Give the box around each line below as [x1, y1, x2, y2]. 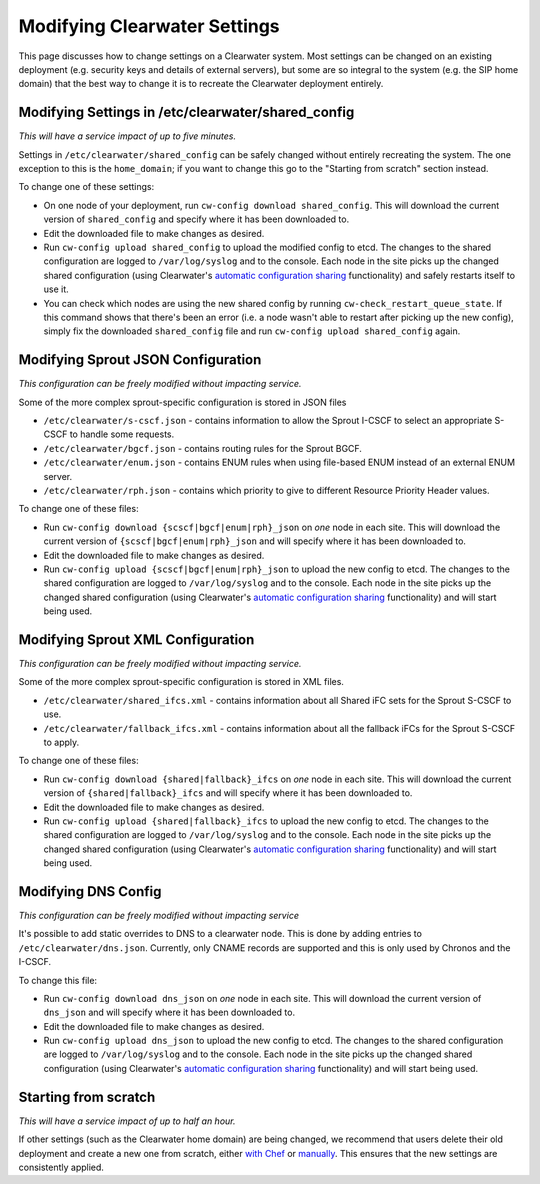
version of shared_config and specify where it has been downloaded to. [43, 213, 350, 225]
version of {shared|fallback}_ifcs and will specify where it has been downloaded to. [43, 787, 413, 799]
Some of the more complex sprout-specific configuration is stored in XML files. [18, 676, 345, 688]
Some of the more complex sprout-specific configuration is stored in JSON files [18, 396, 347, 408]
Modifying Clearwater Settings [18, 15, 280, 37]
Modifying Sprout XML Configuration [18, 631, 255, 648]
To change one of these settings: [18, 181, 155, 193]
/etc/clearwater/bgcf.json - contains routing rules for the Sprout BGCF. [43, 442, 362, 454]
